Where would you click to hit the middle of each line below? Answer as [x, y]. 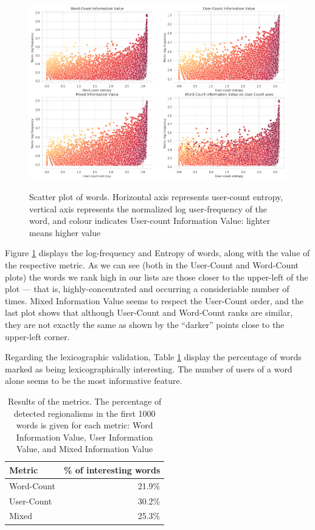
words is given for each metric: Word [85, 425]
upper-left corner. [37, 336]
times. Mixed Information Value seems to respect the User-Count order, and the [154, 300]
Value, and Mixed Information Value [85, 449]
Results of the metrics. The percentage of [85, 401]
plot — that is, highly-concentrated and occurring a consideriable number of [147, 289]
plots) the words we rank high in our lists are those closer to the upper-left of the [157, 277]
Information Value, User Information [85, 437]
